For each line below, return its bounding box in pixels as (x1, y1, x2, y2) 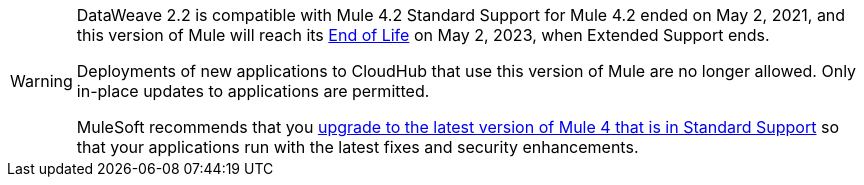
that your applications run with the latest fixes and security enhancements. (76, 137, 639, 157)
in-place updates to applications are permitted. (76, 81, 430, 101)
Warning (10, 71, 73, 91)
